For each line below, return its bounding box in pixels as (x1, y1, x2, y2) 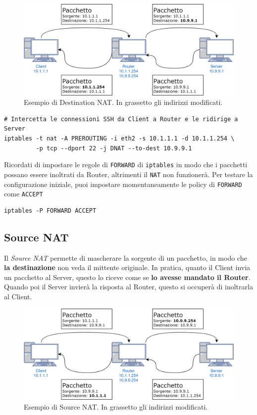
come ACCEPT (4, 188, 43, 199)
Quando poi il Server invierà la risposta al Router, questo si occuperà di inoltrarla (4, 281, 253, 292)
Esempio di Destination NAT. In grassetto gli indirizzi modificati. (24, 97, 223, 107)
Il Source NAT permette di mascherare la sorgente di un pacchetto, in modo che (4, 252, 247, 263)
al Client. (4, 291, 32, 302)
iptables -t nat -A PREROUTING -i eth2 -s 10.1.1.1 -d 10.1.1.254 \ (4, 135, 235, 142)
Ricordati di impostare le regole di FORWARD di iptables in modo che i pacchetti (4, 159, 248, 170)
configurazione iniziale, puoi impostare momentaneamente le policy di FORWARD (4, 179, 242, 189)
